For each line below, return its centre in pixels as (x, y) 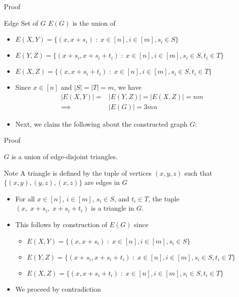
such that (198, 173)
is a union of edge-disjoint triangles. (65, 157)
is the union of (94, 23)
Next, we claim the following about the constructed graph (101, 124)
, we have (128, 87)
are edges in (102, 182)
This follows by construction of (61, 224)
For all (25, 198)
